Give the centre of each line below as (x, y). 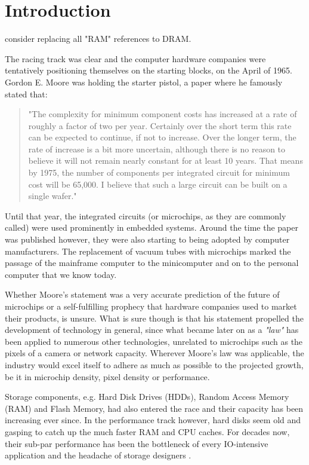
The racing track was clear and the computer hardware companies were (135, 58)
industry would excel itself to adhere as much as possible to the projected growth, (154, 364)
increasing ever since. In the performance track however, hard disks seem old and (153, 420)
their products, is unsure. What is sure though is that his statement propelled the (154, 318)
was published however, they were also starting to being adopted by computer (147, 239)
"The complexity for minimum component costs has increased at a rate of (163, 114)
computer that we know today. (61, 274)
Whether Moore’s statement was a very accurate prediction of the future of (142, 294)
